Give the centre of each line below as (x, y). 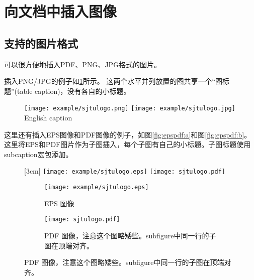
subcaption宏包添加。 (38, 154)
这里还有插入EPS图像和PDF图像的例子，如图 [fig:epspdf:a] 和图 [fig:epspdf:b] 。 (128, 134)
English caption (48, 118)
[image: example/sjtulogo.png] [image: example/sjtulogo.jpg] (130, 109)
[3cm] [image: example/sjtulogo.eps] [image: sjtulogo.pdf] (125, 171)
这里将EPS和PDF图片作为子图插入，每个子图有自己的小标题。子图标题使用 (128, 144)
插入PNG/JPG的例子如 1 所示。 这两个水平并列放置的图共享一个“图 (113, 81)
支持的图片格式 (41, 43)
